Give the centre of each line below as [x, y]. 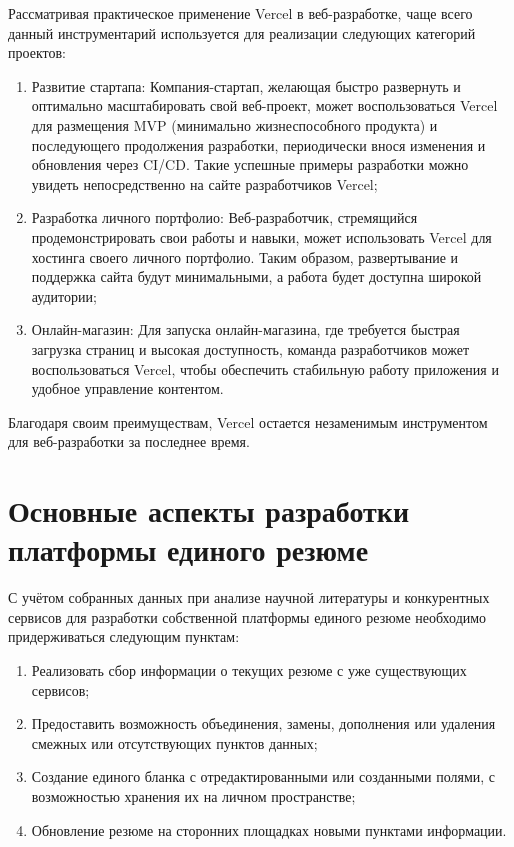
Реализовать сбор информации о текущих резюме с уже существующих [249, 669]
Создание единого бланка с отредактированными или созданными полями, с [263, 776]
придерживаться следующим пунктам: [124, 636]
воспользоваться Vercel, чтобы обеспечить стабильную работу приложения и [265, 368]
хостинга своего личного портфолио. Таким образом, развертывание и [245, 256]
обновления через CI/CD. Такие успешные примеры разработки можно [250, 164]
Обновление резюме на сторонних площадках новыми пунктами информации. [269, 829]
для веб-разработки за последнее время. [129, 441]
